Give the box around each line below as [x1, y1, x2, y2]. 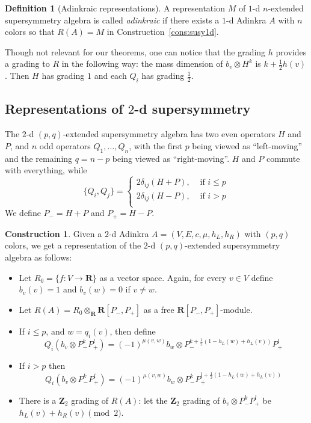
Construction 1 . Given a [5, 227, 102, 239]
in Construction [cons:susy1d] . [106, 25, 219, 38]
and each [94, 69, 127, 82]
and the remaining [5, 152, 73, 164]
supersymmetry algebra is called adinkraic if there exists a [5, 13, 220, 26]
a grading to [5, 57, 50, 70]
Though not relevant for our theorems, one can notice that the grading [5, 45, 266, 58]
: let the [138, 394, 168, 406]
